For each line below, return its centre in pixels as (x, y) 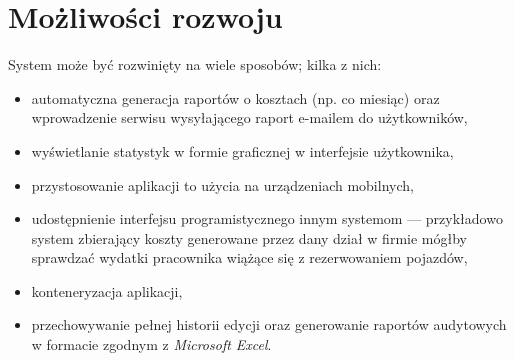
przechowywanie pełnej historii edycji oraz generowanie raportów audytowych (269, 324)
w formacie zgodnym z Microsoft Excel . (151, 344)
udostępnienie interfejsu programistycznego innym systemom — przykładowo (267, 218)
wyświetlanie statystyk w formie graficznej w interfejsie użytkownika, (242, 150)
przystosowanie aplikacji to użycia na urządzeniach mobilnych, (222, 184)
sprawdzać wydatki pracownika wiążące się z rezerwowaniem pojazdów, (249, 257)
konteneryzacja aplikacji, (107, 290)
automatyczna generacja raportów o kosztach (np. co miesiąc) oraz (235, 97)
